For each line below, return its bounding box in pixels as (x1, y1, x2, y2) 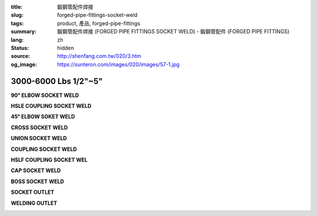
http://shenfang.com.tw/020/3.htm (57, 53, 141, 60)
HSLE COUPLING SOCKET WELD (11, 103, 92, 110)
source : (11, 53, 31, 60)
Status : (11, 44, 29, 51)
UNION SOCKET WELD (11, 135, 68, 142)
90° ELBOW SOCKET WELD (11, 92, 79, 99)
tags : (11, 19, 24, 26)
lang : (11, 36, 24, 43)
